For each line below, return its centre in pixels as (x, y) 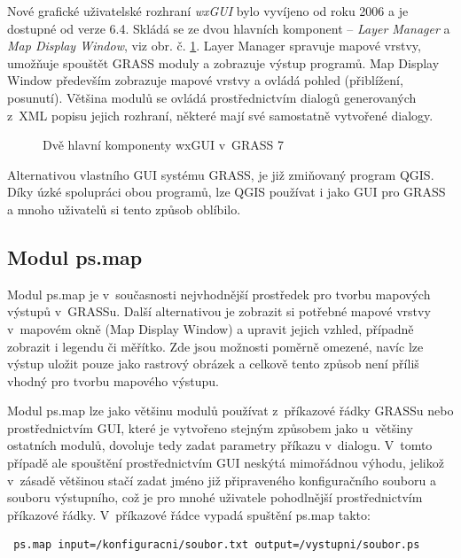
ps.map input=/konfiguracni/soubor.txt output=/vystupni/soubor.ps (217, 545)
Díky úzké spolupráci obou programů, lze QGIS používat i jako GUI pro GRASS (227, 192)
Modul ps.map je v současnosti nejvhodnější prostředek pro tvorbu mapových (219, 294)
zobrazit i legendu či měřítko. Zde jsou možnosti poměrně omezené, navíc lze (215, 346)
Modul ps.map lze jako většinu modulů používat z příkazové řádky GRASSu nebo (230, 411)
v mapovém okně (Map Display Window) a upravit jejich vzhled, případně (211, 328)
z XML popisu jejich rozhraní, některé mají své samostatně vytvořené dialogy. (220, 115)
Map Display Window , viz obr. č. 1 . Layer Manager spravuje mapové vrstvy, (214, 46)
